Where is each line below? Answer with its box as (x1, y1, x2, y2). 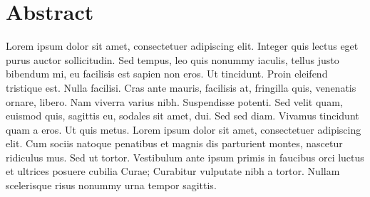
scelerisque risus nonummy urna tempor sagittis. (6, 178, 217, 193)
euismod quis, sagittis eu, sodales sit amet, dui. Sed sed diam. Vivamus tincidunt (6, 108, 359, 123)
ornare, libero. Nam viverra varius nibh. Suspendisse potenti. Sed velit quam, (6, 94, 343, 109)
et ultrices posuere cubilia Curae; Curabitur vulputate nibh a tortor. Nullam (6, 164, 340, 179)
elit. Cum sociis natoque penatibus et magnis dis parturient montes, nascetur (6, 136, 343, 151)
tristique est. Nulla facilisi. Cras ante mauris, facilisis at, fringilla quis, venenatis (6, 80, 356, 95)
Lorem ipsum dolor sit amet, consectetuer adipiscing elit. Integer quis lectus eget (6, 38, 359, 53)
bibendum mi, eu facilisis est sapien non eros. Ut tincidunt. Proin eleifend (6, 66, 328, 81)
